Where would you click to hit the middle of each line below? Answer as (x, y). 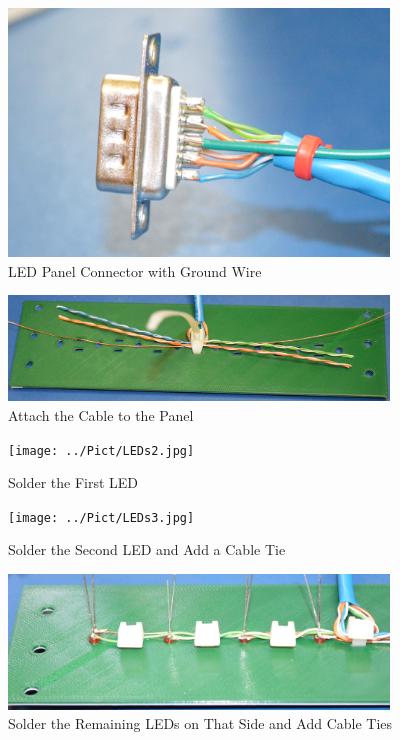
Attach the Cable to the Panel (101, 414)
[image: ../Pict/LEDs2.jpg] (101, 450)
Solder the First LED (73, 482)
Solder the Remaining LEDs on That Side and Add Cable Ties (200, 723)
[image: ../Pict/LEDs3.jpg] (101, 517)
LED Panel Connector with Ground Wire (135, 270)
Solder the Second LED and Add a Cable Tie (147, 549)
